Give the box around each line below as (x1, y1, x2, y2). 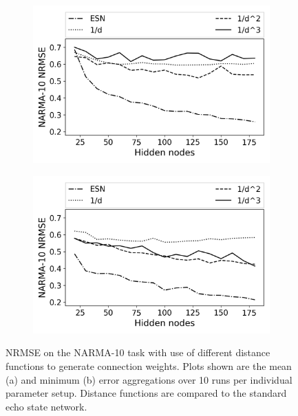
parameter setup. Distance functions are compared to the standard (6, 386, 287, 400)
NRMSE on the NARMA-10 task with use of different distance (6, 345, 270, 360)
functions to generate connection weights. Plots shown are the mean (6, 359, 292, 373)
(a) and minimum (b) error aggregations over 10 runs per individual (6, 372, 292, 386)
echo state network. (6, 399, 87, 413)
